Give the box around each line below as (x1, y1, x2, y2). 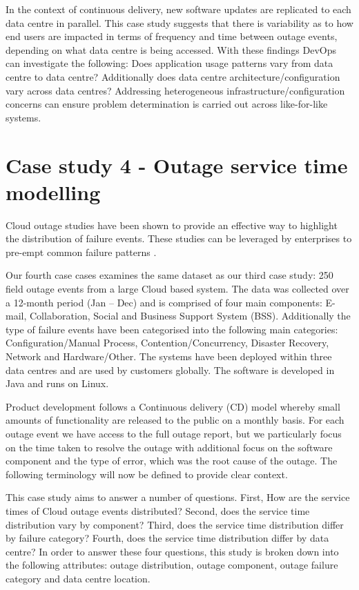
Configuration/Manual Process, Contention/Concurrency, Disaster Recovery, (6, 335, 329, 350)
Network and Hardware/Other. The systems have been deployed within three (6, 349, 332, 363)
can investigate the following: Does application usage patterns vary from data (6, 56, 333, 70)
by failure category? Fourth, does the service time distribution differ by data (6, 531, 329, 545)
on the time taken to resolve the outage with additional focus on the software (6, 440, 333, 454)
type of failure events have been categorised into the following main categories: (6, 322, 338, 336)
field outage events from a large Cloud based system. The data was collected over (6, 282, 349, 296)
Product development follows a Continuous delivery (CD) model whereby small (6, 399, 340, 413)
